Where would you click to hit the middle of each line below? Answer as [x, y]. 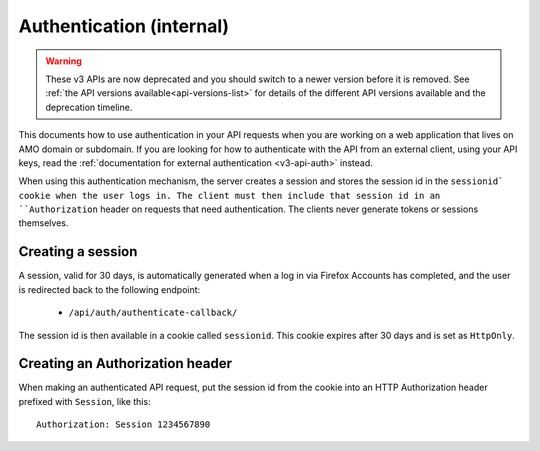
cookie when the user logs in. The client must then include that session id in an [229, 195]
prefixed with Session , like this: [84, 401]
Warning [63, 61]
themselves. [43, 223]
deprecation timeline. [89, 107]
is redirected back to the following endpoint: [109, 289]
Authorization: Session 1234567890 [123, 424]
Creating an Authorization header [125, 363]
